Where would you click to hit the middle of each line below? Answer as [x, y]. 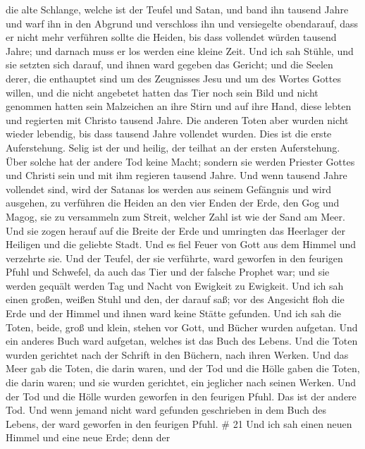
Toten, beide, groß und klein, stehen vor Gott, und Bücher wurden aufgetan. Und [182, 327]
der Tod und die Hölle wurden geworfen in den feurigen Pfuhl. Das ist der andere [181, 396]
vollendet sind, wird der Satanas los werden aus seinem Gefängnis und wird [168, 189]
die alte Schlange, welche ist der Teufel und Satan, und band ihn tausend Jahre [177, 9]
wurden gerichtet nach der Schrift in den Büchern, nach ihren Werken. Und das [177, 354]
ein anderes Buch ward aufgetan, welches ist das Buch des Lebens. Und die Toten [182, 341]
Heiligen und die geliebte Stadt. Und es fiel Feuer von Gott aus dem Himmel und [181, 244]
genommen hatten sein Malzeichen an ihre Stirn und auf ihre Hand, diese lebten [179, 106]
